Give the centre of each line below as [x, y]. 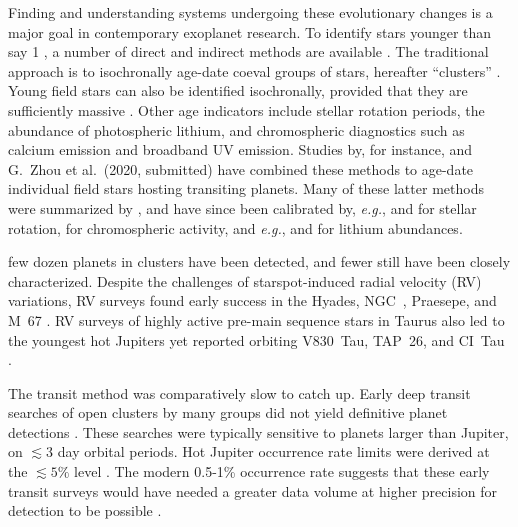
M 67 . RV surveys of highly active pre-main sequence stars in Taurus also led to [256, 319]
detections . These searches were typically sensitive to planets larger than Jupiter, [258, 431]
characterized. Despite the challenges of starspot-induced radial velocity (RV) [245, 280]
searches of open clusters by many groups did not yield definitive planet [228, 412]
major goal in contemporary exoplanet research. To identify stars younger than [250, 31]
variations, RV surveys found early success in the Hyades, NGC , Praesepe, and [252, 300]
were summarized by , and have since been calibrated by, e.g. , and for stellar [242, 207]
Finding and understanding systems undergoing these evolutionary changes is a [250, 12]
